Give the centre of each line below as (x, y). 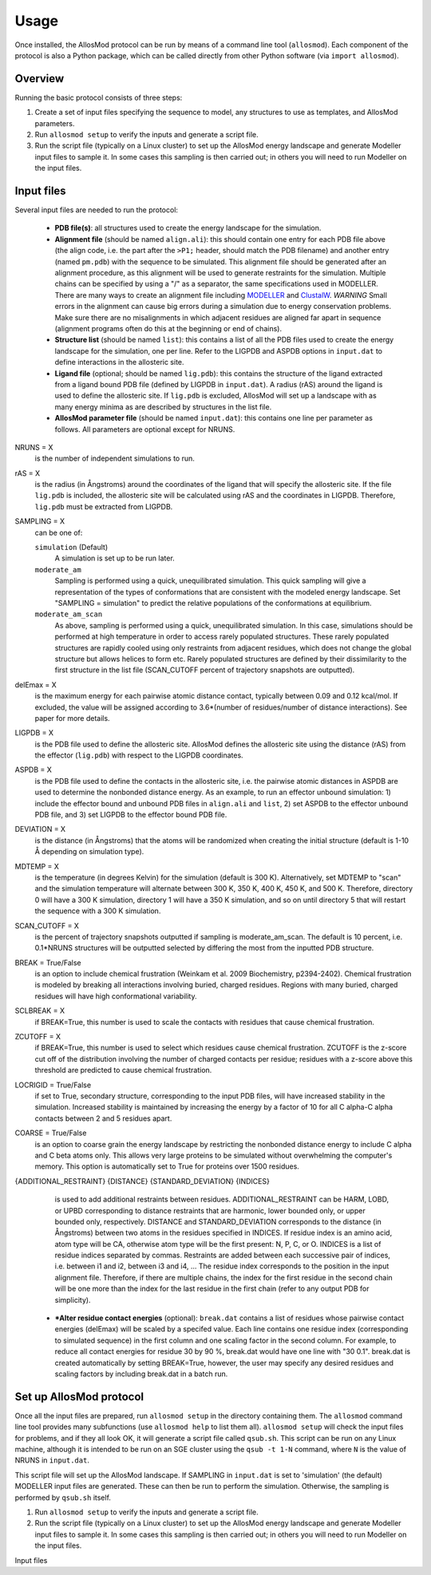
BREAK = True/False (48, 963)
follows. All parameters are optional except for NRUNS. (145, 429)
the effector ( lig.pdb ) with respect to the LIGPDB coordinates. (139, 755)
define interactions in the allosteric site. (119, 362)
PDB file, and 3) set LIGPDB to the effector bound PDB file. (131, 815)
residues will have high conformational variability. (116, 996)
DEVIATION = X (40, 829)
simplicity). (73, 1300)
